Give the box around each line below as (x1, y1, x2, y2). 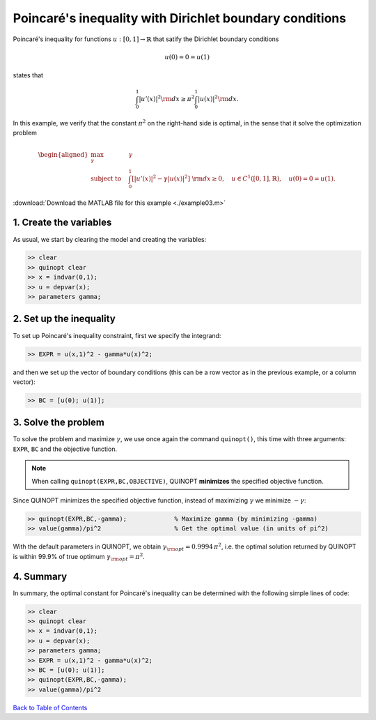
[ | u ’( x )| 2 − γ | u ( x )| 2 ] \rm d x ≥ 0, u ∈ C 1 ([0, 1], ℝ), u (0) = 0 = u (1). (131, 174, 336, 183)
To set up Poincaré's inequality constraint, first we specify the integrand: (13, 331, 221, 339)
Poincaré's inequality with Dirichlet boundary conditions (13, 10, 347, 26)
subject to (91, 174, 122, 183)
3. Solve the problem (13, 417, 104, 429)
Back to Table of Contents (13, 703, 88, 712)
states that (13, 71, 44, 79)
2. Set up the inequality (13, 313, 116, 325)
